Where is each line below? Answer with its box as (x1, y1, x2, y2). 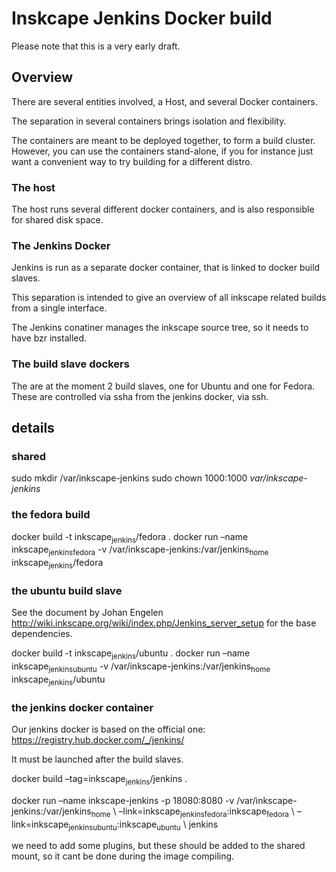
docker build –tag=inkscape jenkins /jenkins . (11, 773, 188, 787)
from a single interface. (11, 302, 108, 314)
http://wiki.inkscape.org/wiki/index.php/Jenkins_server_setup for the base (11, 617, 317, 629)
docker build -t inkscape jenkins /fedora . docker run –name (11, 530, 249, 545)
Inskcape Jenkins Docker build (11, 7, 273, 30)
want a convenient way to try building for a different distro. (11, 155, 253, 167)
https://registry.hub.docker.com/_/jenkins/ (11, 734, 185, 746)
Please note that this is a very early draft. (11, 40, 181, 52)
